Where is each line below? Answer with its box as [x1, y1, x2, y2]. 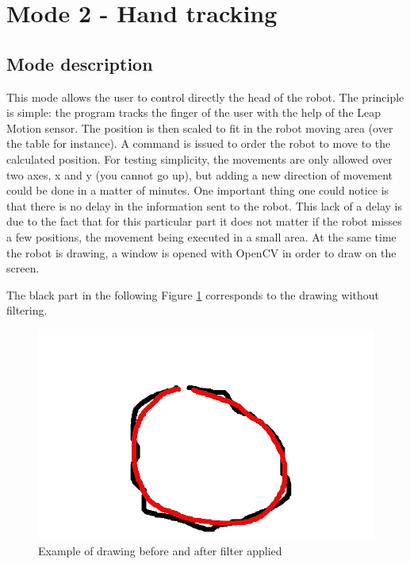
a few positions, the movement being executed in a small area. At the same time [6, 228, 397, 245]
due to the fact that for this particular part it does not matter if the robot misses [6, 213, 402, 230]
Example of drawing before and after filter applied [38, 543, 282, 559]
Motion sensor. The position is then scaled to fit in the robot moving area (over [6, 119, 393, 136]
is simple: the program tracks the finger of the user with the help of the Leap [6, 104, 381, 121]
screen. [6, 260, 40, 276]
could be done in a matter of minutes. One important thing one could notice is [6, 182, 389, 199]
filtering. [6, 302, 48, 319]
